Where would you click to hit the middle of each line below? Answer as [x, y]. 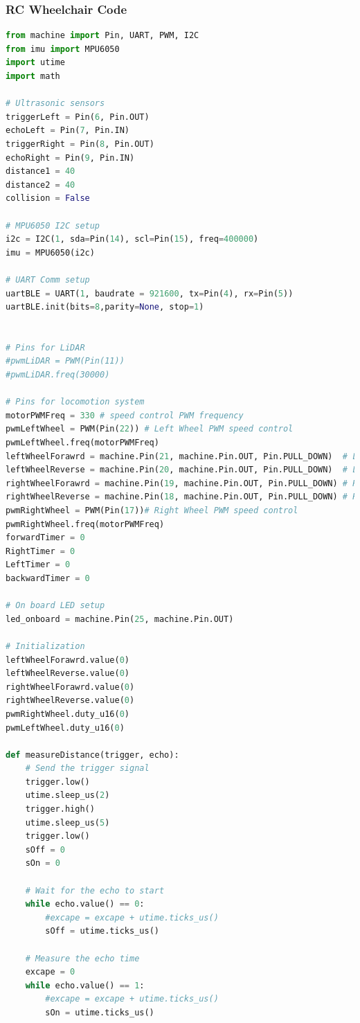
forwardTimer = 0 [45, 538]
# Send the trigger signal [87, 768]
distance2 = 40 [40, 185]
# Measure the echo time [82, 958]
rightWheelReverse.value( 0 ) [70, 701]
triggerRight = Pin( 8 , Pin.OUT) [80, 144]
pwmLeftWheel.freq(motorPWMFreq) [82, 443]
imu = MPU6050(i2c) [50, 252]
